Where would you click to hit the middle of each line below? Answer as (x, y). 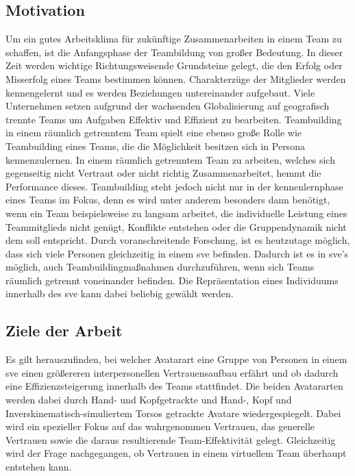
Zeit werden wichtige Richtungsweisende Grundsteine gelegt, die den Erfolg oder (174, 65)
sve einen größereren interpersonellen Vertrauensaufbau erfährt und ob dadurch (172, 372)
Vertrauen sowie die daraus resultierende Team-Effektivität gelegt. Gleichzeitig (171, 439)
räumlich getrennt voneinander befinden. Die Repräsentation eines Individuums (172, 280)
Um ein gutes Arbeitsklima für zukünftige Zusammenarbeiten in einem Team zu (174, 39)
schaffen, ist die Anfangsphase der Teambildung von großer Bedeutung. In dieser (174, 52)
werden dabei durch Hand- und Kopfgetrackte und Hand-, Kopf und (149, 400)
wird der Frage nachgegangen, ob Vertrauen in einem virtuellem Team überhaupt (176, 453)
